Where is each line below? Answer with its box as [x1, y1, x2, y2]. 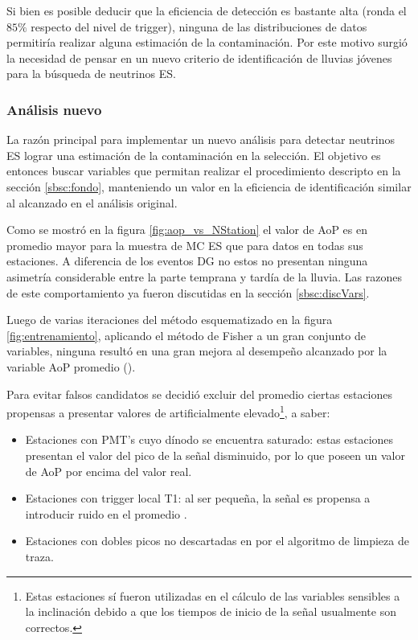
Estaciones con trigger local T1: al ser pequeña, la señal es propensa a [25, 490, 371, 507]
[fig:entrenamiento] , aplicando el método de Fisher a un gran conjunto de [6, 326, 366, 343]
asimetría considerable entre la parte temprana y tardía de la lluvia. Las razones [6, 268, 402, 285]
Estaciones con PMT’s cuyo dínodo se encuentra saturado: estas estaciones [25, 431, 394, 448]
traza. [25, 548, 54, 564]
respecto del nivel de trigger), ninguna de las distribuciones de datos [31, 18, 367, 35]
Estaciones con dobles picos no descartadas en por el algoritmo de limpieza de [25, 532, 409, 549]
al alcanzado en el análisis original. [6, 194, 178, 211]
